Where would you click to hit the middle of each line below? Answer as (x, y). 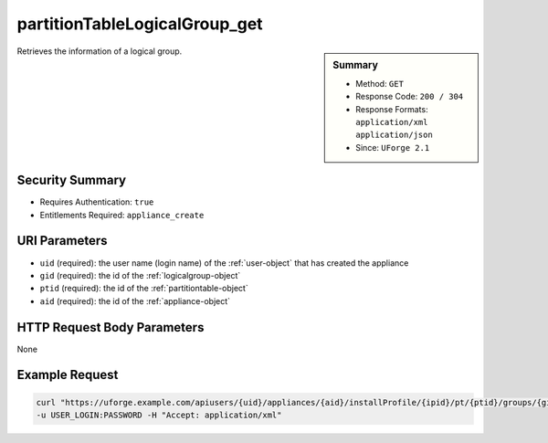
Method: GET (379, 83)
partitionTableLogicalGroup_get (140, 24)
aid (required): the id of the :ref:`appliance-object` (135, 301)
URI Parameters (63, 241)
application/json (394, 135)
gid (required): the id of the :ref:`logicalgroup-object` (140, 275)
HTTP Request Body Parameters (111, 327)
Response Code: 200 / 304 (410, 97)
